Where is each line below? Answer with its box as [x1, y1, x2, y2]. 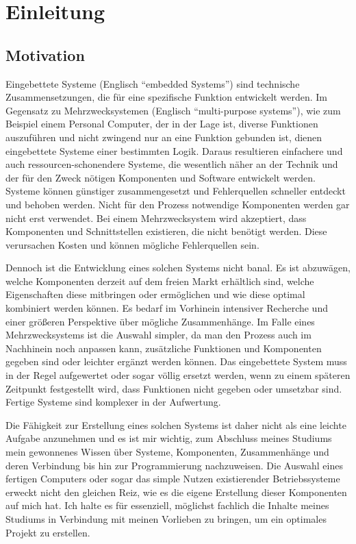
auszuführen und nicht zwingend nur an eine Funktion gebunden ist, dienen [5, 129, 322, 144]
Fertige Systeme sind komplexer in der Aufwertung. [5, 395, 221, 409]
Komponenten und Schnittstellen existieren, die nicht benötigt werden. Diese [5, 224, 327, 238]
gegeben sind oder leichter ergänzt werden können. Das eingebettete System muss [5, 354, 347, 369]
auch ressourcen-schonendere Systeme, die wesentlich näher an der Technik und [5, 157, 338, 171]
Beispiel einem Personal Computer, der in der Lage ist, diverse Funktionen [5, 116, 318, 131]
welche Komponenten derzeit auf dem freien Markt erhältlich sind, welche [5, 273, 314, 288]
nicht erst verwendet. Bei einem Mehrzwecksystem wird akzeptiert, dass [5, 210, 307, 225]
